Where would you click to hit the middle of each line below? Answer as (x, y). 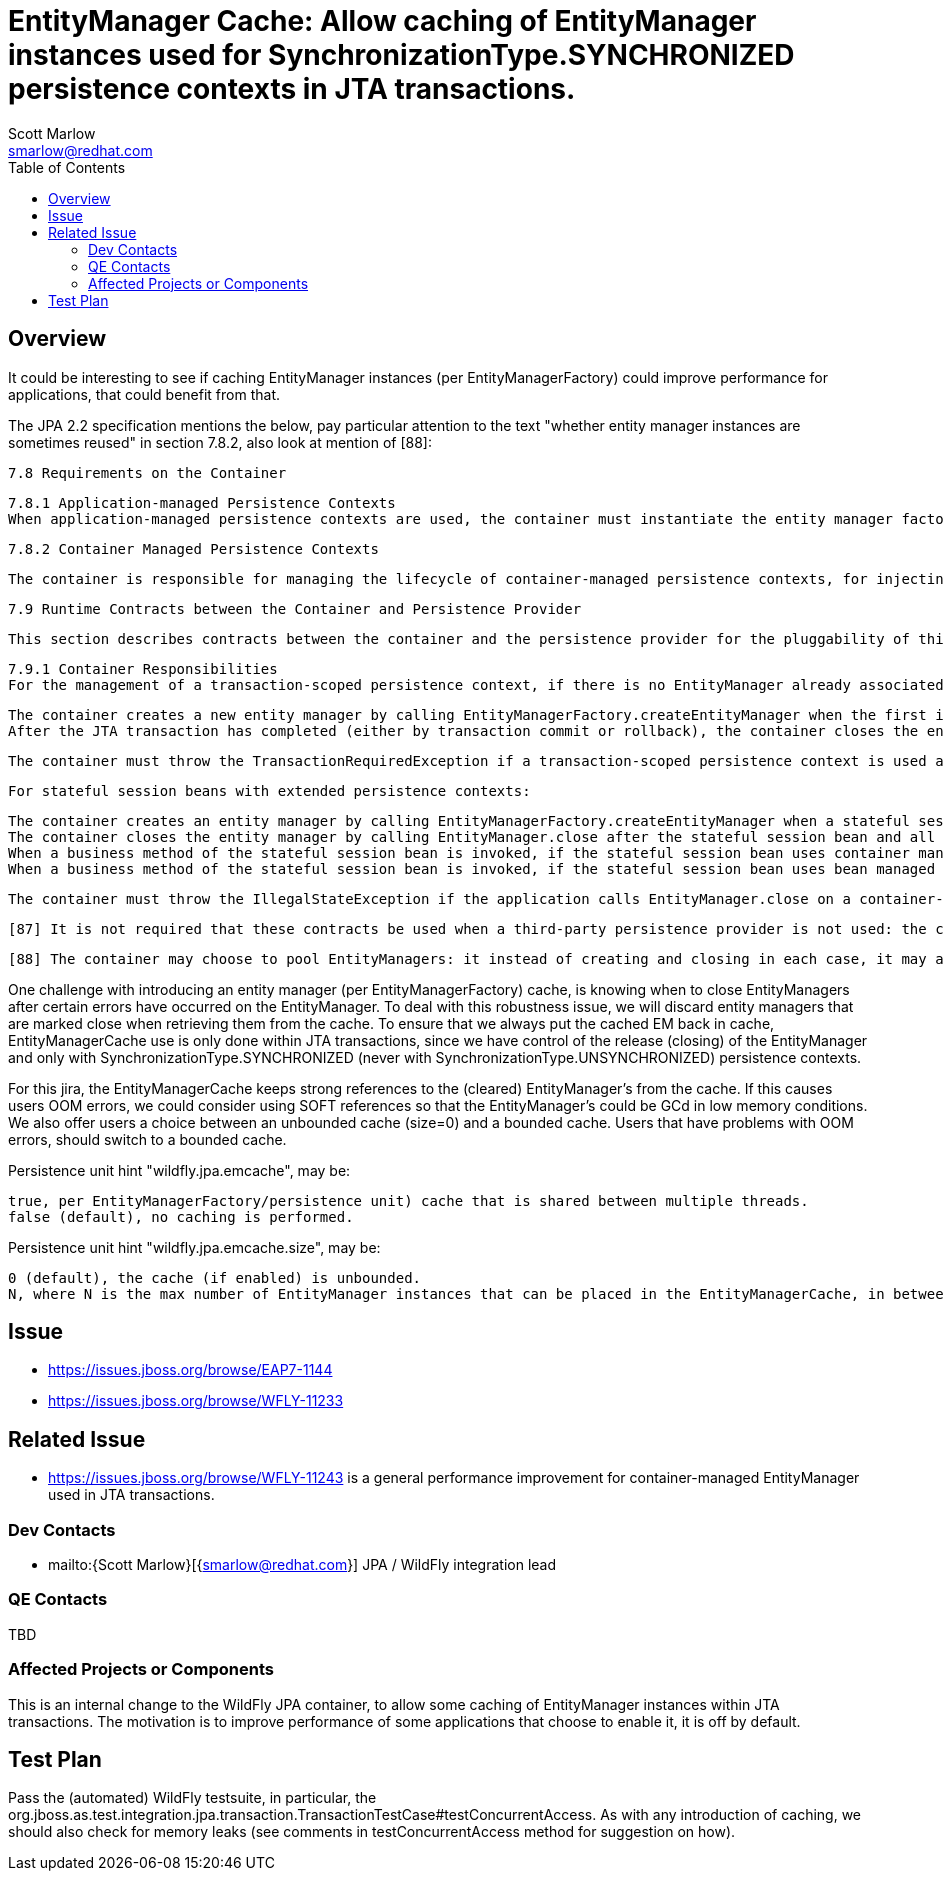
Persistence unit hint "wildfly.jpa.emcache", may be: (179, 1170)
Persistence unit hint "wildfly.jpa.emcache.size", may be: (194, 1247)
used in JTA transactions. (131, 1495)
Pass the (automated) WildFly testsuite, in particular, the (192, 1798)
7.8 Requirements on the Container (147, 472)
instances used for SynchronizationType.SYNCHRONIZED (401, 55)
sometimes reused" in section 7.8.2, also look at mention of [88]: (220, 442)
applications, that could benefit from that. (144, 394)
